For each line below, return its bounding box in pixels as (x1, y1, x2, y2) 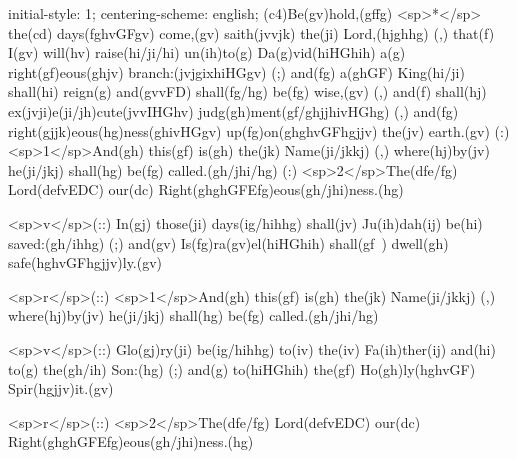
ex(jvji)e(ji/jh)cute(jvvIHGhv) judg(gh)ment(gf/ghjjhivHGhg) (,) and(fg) (8, 100, 459, 121)
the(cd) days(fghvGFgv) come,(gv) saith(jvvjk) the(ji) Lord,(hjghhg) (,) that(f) (8, 22, 495, 43)
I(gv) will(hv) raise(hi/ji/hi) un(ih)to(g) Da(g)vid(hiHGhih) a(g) (8, 42, 406, 63)
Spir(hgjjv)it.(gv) (8, 378, 114, 399)
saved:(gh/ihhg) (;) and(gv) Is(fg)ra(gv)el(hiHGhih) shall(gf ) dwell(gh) (8, 232, 449, 253)
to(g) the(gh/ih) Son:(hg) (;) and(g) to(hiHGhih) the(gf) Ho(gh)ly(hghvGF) (8, 358, 476, 379)
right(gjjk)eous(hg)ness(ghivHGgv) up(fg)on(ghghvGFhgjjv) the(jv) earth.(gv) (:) (8, 120, 510, 141)
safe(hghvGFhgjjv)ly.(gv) (8, 252, 163, 273)
